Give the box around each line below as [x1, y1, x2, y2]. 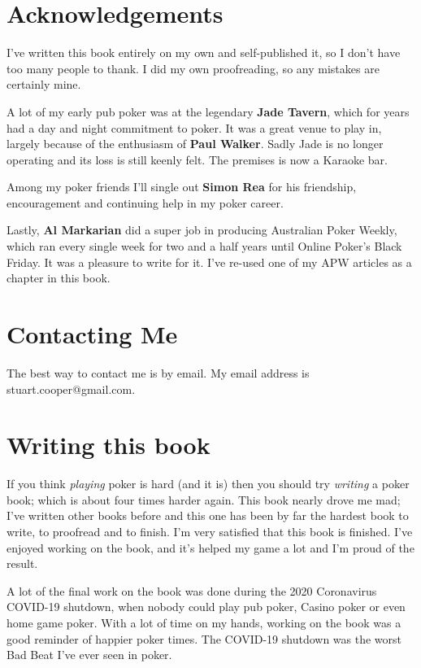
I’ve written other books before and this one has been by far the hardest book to [7, 507, 409, 524]
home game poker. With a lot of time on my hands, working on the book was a [7, 614, 401, 631]
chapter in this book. [7, 269, 111, 286]
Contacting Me [7, 317, 178, 351]
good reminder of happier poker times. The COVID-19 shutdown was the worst [7, 630, 402, 647]
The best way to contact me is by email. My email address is [7, 364, 310, 381]
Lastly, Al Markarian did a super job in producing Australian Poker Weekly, [7, 221, 397, 238]
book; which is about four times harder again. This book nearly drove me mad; [7, 491, 401, 508]
